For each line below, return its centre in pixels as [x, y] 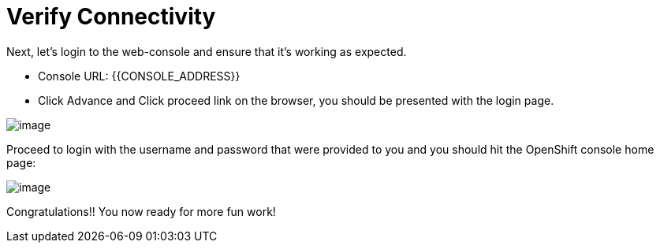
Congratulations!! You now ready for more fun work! [141, 211]
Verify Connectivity [111, 17]
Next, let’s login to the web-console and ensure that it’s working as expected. [207, 51]
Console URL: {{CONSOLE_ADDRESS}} [139, 76]
